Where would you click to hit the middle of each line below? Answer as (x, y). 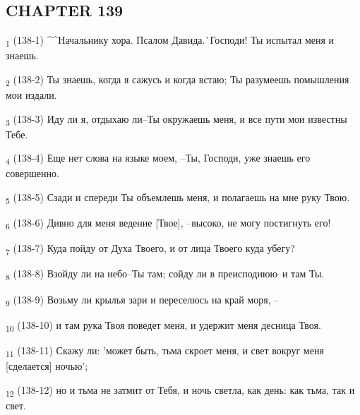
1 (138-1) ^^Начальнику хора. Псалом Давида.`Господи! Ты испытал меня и (170, 41)
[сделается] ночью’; (47, 365)
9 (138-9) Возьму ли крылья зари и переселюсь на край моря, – (143, 300)
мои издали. (31, 95)
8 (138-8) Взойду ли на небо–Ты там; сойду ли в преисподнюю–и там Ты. (165, 275)
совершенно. (32, 173)
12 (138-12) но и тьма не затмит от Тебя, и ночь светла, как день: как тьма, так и (180, 390)
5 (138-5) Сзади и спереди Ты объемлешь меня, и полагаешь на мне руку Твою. (178, 198)
